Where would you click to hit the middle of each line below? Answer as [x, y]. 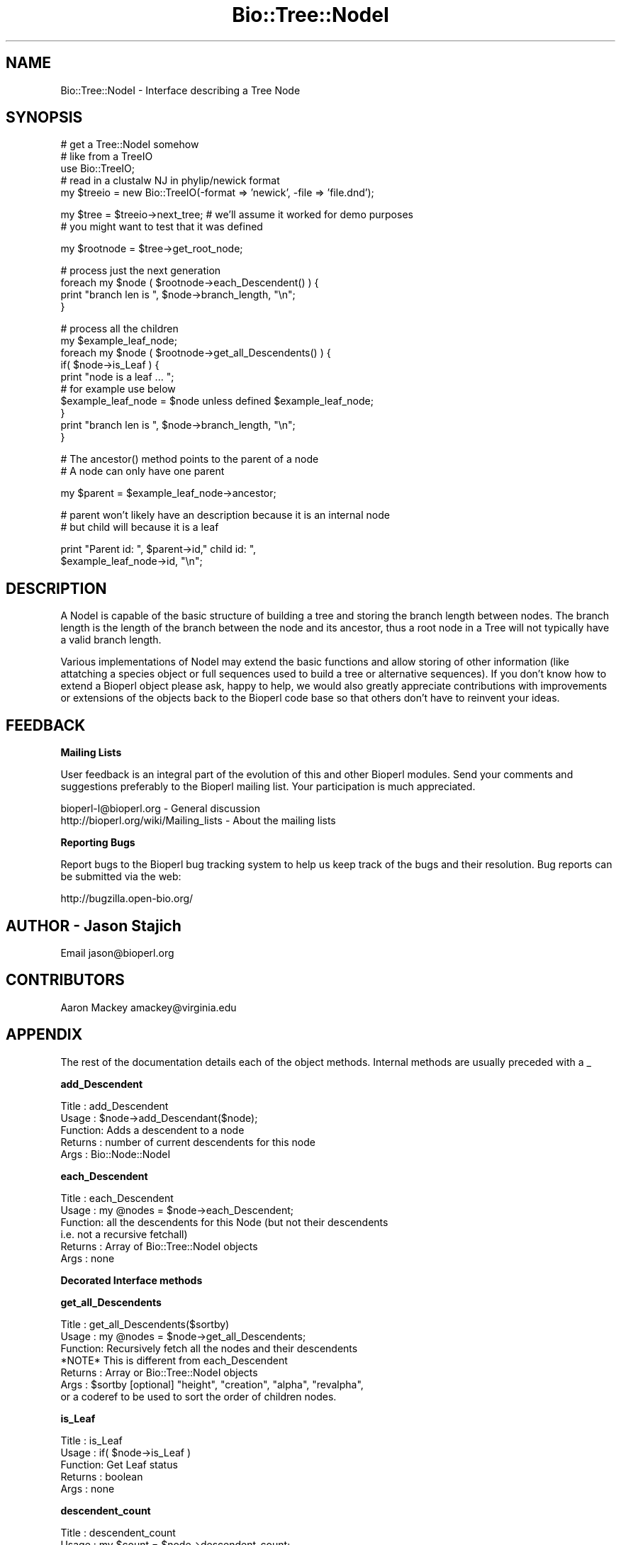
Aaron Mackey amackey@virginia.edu [149, 1007]
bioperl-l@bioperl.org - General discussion [161, 809]
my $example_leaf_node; [119, 341]
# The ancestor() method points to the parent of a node [190, 459]
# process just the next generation [141, 271]
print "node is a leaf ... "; [117, 377]
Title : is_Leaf [91, 1440]
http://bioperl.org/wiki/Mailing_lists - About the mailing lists [198, 821]
